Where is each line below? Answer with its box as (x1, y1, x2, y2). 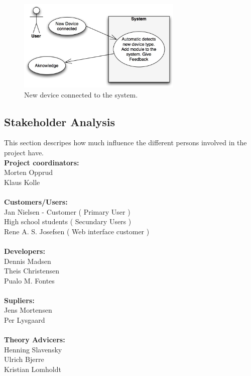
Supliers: (4, 295, 35, 305)
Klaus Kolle (4, 176, 40, 187)
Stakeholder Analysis (4, 114, 115, 129)
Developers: (4, 245, 45, 256)
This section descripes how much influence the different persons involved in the (4, 137, 247, 148)
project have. (4, 147, 44, 157)
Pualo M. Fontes (4, 275, 55, 286)
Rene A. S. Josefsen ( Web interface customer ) (4, 226, 150, 236)
